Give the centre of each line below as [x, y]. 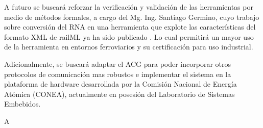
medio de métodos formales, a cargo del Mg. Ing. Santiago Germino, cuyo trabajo [132, 17]
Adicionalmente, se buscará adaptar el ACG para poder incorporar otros [117, 63]
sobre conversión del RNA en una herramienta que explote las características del [130, 27]
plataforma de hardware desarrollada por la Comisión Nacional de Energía [121, 84]
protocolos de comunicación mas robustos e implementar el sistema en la [118, 74]
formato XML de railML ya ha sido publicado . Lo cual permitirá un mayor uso [129, 36]
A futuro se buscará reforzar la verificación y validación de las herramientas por [129, 7]
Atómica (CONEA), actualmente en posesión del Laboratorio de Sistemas [119, 94]
